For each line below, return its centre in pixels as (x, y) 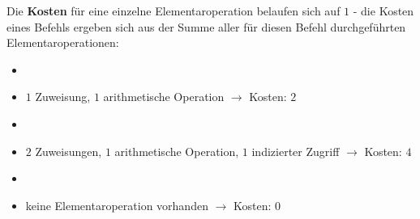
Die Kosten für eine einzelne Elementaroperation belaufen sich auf (174, 11)
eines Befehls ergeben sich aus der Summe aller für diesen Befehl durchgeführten (206, 26)
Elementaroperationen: (63, 42)
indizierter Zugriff (296, 151)
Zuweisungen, (69, 151)
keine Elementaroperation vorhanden (117, 205)
